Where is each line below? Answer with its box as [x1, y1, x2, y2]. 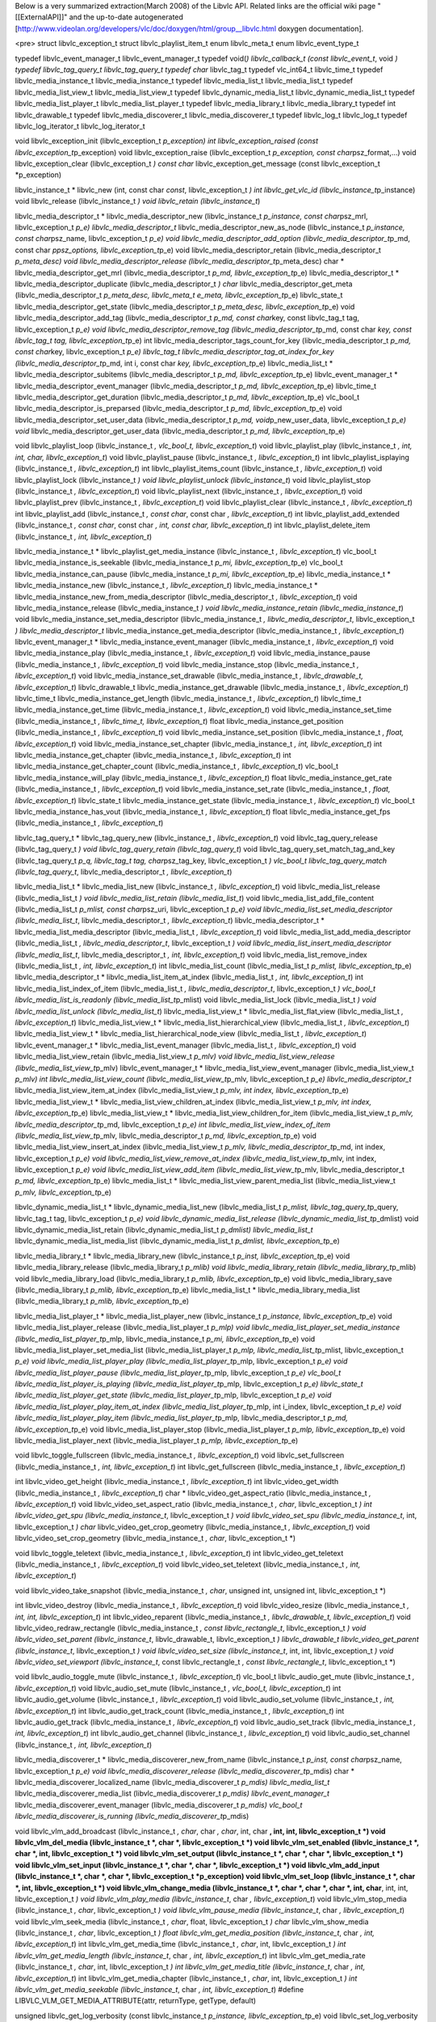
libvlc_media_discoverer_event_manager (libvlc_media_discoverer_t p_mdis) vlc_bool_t [15, 1800, 303, 1809]
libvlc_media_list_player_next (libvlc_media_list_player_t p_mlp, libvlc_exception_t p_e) [15, 1436, 299, 1445]
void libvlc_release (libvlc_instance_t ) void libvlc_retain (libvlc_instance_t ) [15, 197, 261, 206]
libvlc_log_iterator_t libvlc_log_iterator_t [15, 121, 145, 131]
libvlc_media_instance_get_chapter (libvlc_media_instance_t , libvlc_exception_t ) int [15, 751, 291, 759]
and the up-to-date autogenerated [69, 12, 183, 22]
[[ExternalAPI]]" [15, 12, 68, 22]
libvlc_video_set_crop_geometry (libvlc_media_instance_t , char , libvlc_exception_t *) [15, 1533, 296, 1543]
